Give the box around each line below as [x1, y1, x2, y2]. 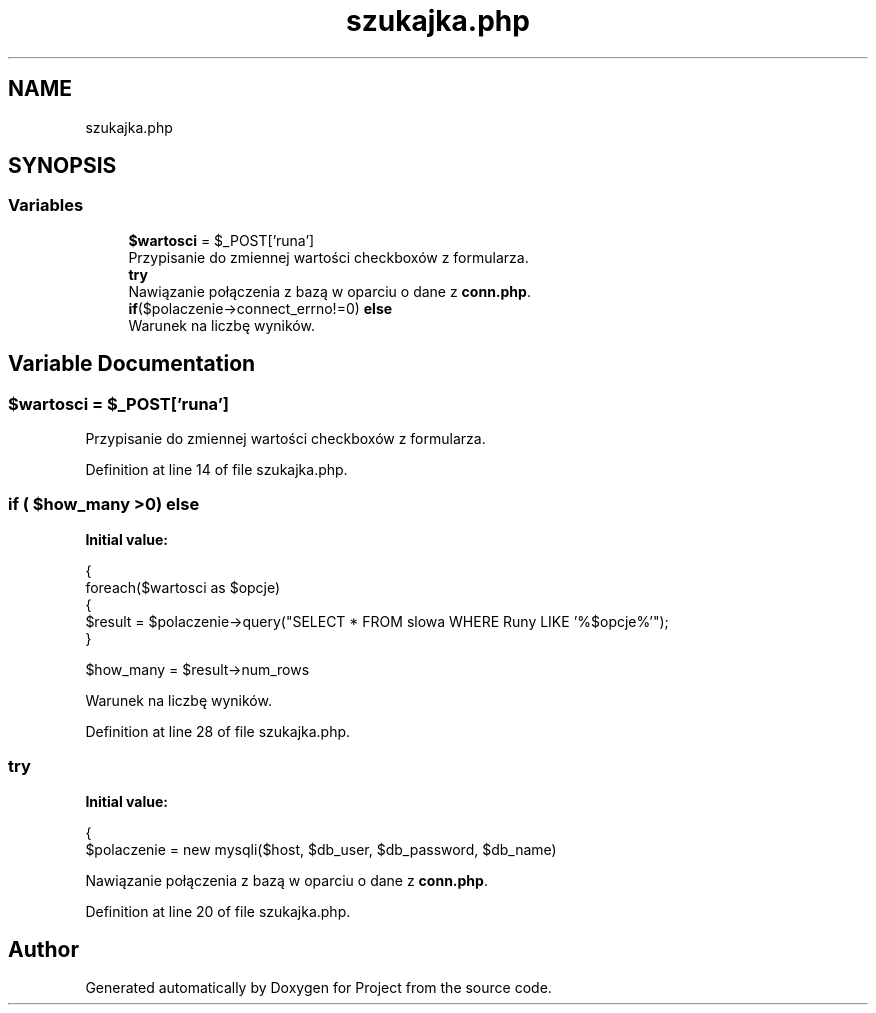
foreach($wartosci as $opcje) [85, 578, 281, 596]
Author [8, 936, 79, 962]
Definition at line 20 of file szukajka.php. [85, 902, 351, 920]
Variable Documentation [8, 351, 256, 377]
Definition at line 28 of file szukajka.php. [85, 722, 351, 740]
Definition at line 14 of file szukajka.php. [85, 461, 348, 479]
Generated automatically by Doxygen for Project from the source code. [85, 979, 552, 997]
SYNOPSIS [8, 153, 117, 179]
